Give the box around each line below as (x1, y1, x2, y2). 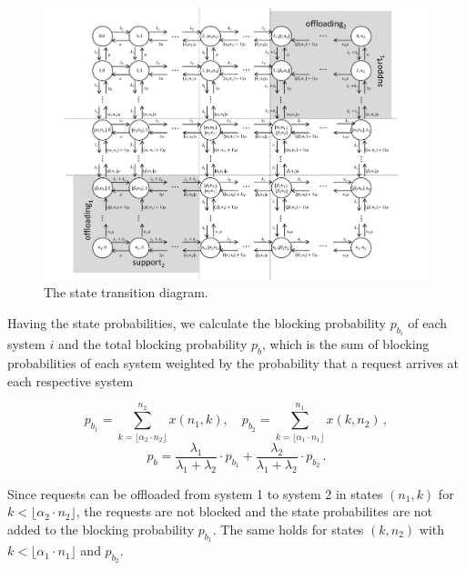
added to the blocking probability (7, 519, 195, 538)
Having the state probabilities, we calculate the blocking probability (7, 313, 386, 332)
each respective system (7, 371, 134, 390)
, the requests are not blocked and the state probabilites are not (76, 502, 432, 521)
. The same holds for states (212, 519, 364, 538)
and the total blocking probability (57, 335, 248, 354)
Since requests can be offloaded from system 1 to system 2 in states (7, 484, 383, 503)
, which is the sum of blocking (262, 335, 430, 354)
